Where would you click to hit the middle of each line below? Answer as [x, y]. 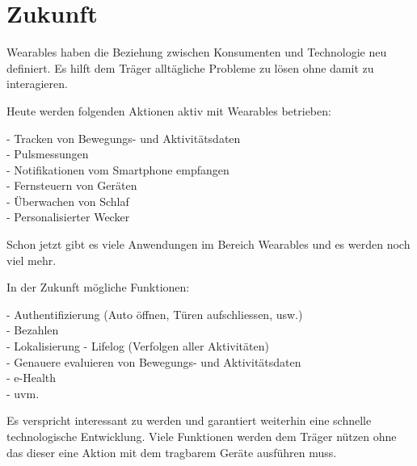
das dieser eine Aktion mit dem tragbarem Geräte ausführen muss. [172, 452]
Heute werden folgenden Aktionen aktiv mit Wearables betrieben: [169, 110]
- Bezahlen [33, 330]
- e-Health [32, 378]
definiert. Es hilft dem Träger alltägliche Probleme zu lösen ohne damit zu [190, 67]
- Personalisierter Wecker [68, 217]
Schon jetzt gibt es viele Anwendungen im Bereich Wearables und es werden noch [208, 244]
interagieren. [37, 84]
